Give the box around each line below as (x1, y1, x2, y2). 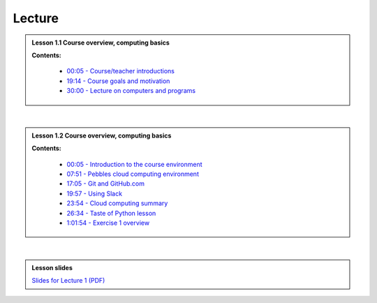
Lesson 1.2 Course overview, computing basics (31, 131, 172, 140)
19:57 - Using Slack (66, 189, 122, 198)
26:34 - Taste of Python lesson (66, 209, 156, 217)
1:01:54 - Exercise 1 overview (66, 219, 150, 227)
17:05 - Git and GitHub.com (66, 179, 145, 188)
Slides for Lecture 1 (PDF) (31, 276, 105, 285)
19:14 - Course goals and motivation (66, 77, 170, 85)
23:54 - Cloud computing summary (66, 199, 168, 207)
